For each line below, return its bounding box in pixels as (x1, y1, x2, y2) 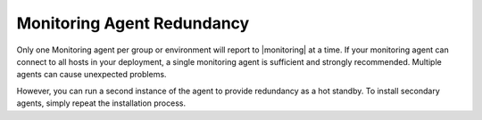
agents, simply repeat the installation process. (16, 98, 187, 108)
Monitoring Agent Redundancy (16, 13, 250, 33)
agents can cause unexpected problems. (16, 69, 167, 80)
